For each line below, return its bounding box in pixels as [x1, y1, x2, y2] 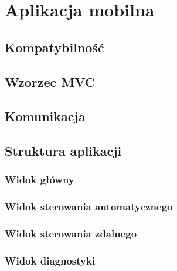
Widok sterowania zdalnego [5, 226, 137, 241]
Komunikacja [5, 107, 86, 125]
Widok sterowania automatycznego [5, 199, 173, 214]
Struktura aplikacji [5, 142, 122, 160]
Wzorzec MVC [5, 72, 96, 91]
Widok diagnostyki [5, 253, 96, 267]
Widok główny [5, 172, 74, 187]
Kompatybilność [5, 38, 104, 56]
